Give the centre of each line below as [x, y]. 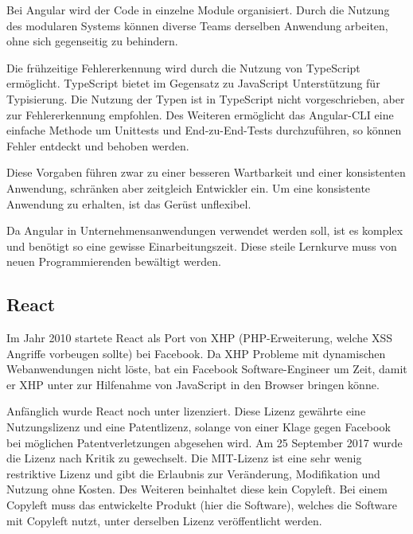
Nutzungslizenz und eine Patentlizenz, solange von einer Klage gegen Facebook [199, 427]
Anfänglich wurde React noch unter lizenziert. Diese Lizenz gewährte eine [186, 411]
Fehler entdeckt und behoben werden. [98, 145]
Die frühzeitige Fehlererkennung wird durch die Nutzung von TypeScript [183, 67]
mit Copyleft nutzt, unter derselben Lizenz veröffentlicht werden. [164, 520]
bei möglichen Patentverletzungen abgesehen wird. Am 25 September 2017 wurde [205, 442]
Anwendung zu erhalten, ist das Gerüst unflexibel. [129, 203]
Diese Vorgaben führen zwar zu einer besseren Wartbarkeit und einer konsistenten [206, 172]
